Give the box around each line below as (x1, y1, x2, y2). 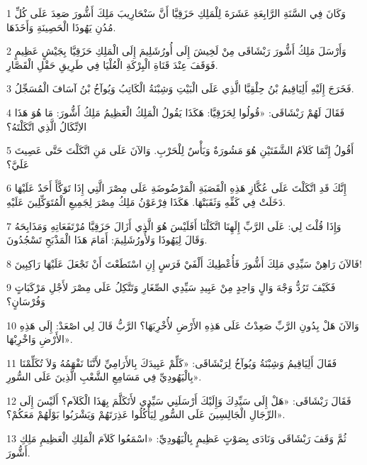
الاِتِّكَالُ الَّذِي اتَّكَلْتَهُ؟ (6, 119, 87, 133)
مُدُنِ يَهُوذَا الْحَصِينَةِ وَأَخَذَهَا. (6, 19, 116, 34)
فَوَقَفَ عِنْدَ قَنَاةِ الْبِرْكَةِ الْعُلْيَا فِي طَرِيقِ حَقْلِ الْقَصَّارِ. (6, 57, 218, 72)
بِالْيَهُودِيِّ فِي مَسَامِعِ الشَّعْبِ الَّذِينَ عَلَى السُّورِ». (6, 369, 202, 384)
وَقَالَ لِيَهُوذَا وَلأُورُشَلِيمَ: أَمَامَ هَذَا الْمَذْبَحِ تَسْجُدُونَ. (6, 232, 208, 247)
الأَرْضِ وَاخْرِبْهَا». (6, 332, 73, 346)
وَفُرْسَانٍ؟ (6, 293, 45, 308)
